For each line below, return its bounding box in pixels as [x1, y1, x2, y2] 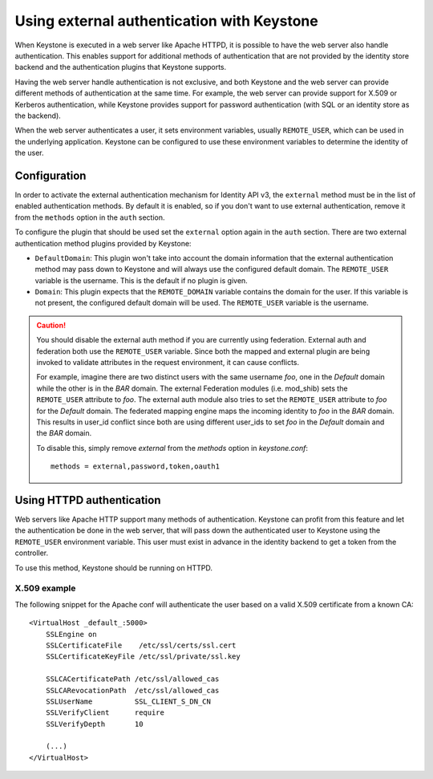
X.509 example [14, 582, 76, 594]
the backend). [14, 111, 62, 120]
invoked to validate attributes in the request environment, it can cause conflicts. [36, 358, 300, 367]
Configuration [14, 168, 87, 182]
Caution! [36, 320, 67, 330]
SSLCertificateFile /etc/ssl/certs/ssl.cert [45, 640, 237, 650]
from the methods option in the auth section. [14, 213, 165, 222]
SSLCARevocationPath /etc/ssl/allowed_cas [45, 686, 220, 695]
